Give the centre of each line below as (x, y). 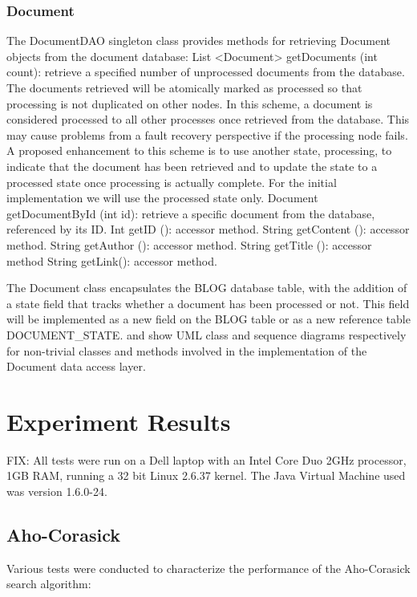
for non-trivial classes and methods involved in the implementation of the (187, 350)
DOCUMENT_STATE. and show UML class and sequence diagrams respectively (206, 334)
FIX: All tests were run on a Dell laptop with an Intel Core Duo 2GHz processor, (206, 459)
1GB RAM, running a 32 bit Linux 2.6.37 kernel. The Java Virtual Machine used (206, 475)
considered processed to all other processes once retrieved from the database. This (208, 119)
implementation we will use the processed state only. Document (162, 198)
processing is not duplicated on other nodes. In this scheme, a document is (190, 103)
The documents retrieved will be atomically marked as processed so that (184, 87)
